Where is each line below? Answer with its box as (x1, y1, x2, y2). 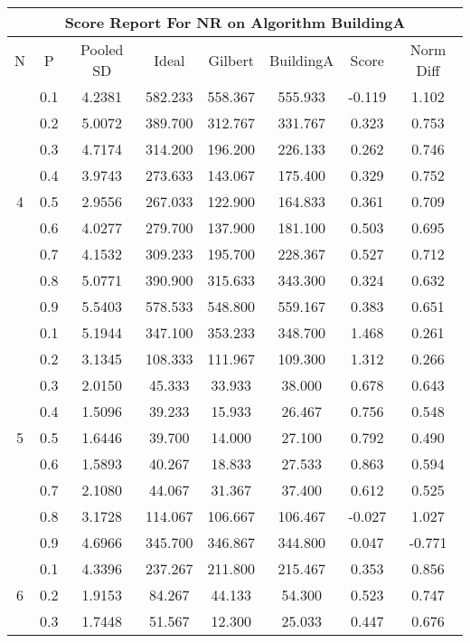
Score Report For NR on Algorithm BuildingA (64, 12, 406, 33)
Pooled (80, 39, 124, 60)
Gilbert (208, 49, 254, 71)
